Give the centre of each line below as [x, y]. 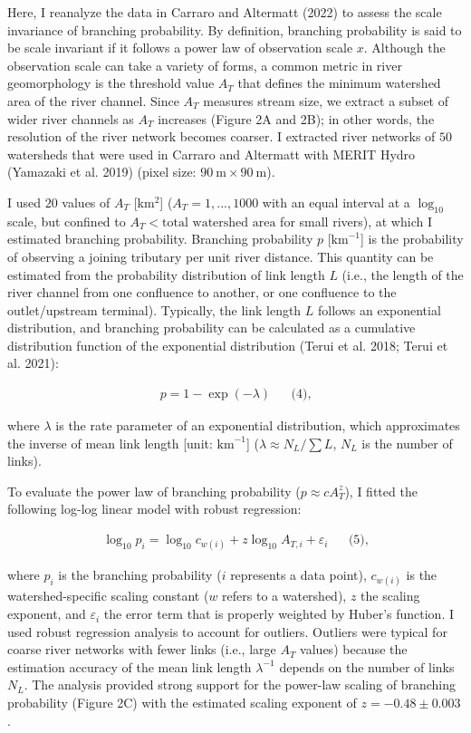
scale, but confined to [67, 221]
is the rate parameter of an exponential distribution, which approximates [258, 425]
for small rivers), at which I [356, 221]
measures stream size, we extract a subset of [326, 100]
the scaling [390, 596]
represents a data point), [298, 575]
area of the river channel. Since [93, 100]
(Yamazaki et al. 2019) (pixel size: [102, 172]
